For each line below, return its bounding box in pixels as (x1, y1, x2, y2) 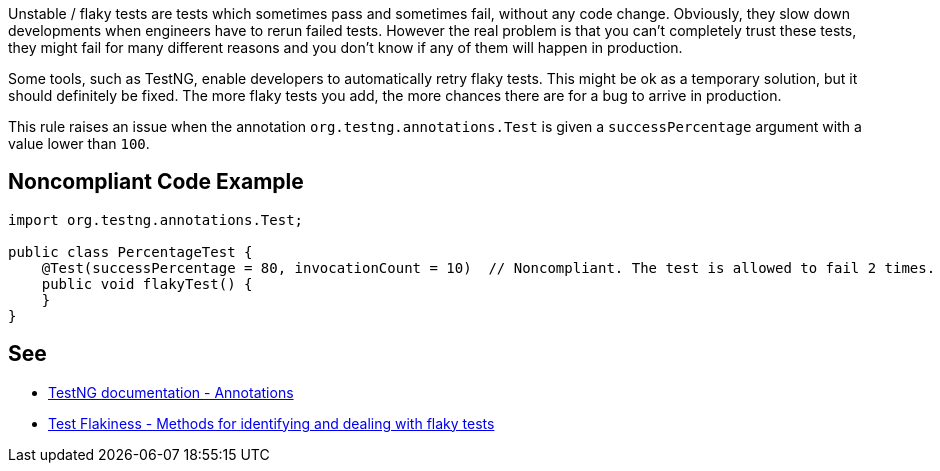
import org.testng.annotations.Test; (8, 211, 304, 228)
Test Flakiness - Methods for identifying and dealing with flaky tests (48, 414, 495, 432)
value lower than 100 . (8, 135, 150, 152)
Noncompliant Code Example (8, 169, 304, 195)
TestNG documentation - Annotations (48, 383, 294, 401)
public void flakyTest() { (41, 275, 253, 292)
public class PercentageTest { (8, 243, 253, 260)
